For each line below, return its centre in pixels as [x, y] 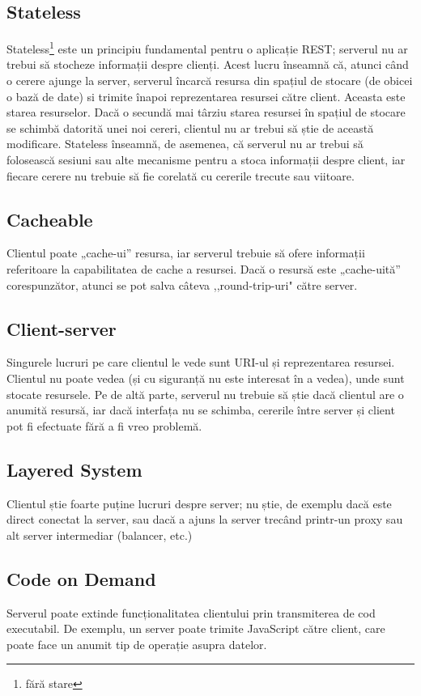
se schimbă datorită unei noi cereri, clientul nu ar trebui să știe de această [190, 127]
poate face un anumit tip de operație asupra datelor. [137, 644]
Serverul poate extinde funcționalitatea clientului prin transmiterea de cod [191, 612]
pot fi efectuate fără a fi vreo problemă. [104, 425]
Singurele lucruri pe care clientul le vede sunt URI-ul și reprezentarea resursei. [201, 362]
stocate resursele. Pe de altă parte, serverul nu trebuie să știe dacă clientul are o [205, 394]
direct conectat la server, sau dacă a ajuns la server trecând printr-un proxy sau [205, 519]
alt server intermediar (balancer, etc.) [100, 535]
